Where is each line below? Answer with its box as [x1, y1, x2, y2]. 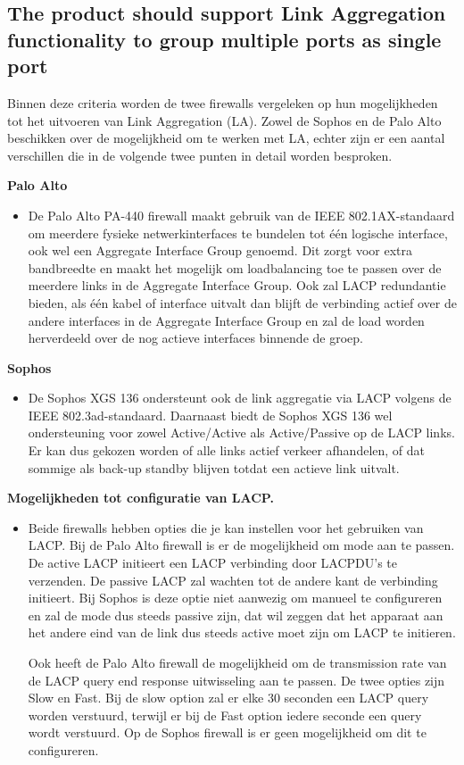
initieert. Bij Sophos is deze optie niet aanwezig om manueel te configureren [28, 588, 443, 607]
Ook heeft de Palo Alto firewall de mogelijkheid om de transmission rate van [28, 653, 447, 672]
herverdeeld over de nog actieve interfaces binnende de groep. [28, 328, 363, 347]
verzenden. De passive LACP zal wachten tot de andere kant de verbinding [28, 570, 438, 589]
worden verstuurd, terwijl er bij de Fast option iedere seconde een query [28, 705, 422, 724]
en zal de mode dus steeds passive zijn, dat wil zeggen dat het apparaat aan [28, 605, 443, 624]
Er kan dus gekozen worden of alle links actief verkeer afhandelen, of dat [28, 441, 426, 460]
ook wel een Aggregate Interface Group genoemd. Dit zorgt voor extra [28, 241, 413, 260]
